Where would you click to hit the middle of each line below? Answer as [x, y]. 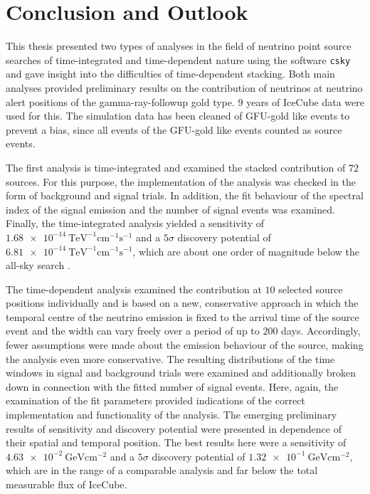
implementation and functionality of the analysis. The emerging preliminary [171, 415]
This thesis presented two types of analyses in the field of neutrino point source [179, 46]
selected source [311, 289]
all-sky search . [38, 265]
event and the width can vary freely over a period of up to [133, 331]
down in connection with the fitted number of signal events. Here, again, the [172, 386]
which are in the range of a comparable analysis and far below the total [162, 470]
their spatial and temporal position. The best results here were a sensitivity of [176, 442]
